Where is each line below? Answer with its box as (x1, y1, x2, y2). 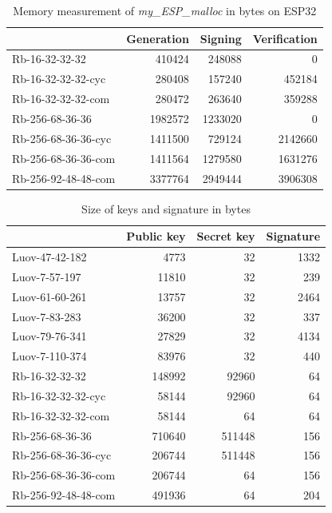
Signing (200, 30, 242, 46)
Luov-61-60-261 (12, 288, 87, 304)
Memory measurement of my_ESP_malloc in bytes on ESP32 (13, 2, 317, 18)
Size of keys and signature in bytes (81, 200, 251, 217)
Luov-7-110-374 (12, 348, 87, 364)
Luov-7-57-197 (12, 268, 81, 284)
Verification (252, 30, 318, 46)
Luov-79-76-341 (12, 328, 87, 344)
